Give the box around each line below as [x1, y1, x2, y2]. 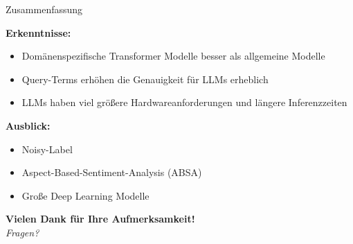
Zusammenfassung [6, 2, 83, 16]
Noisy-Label [21, 141, 73, 156]
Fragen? [6, 225, 39, 239]
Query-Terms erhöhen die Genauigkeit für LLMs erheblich [21, 71, 269, 86]
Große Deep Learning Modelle [21, 188, 150, 202]
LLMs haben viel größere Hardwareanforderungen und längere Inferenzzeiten [21, 95, 347, 110]
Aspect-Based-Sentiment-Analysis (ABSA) [21, 165, 202, 180]
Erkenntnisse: [6, 25, 71, 40]
